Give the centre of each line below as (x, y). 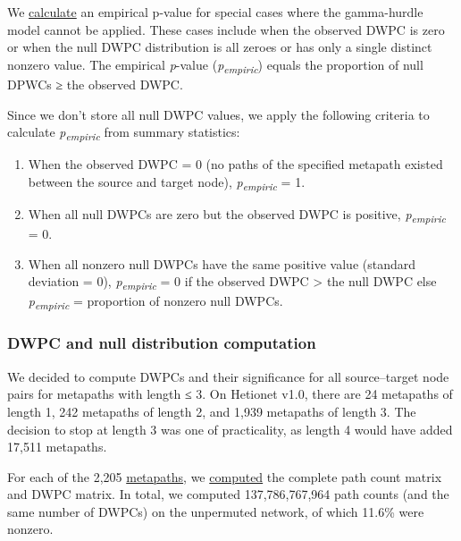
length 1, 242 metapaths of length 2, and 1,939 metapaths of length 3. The (212, 411)
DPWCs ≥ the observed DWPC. (95, 84)
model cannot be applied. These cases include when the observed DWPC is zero (226, 29)
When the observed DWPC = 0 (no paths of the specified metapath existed (235, 164)
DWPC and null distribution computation (162, 343)
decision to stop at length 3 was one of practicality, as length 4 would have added (230, 429)
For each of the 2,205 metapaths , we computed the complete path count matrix (225, 476)
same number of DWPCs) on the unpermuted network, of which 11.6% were (216, 511)
